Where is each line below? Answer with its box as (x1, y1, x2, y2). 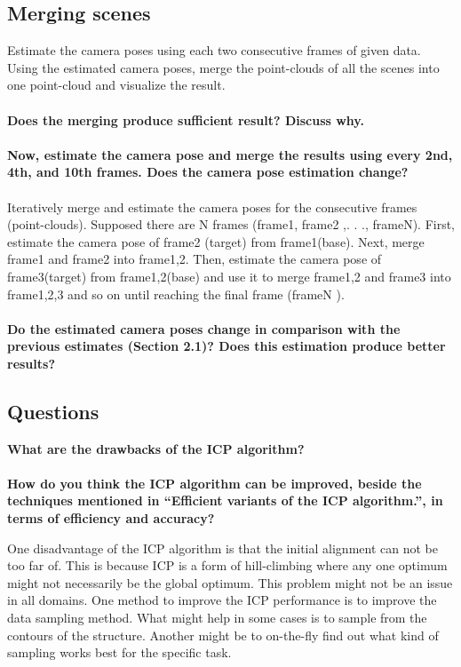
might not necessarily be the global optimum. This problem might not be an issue (7, 573, 453, 592)
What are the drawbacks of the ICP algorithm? (7, 439, 305, 457)
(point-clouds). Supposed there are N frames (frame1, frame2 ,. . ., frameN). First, (7, 215, 456, 234)
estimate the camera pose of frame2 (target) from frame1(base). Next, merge (7, 232, 425, 250)
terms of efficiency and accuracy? (7, 509, 215, 528)
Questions (7, 397, 99, 425)
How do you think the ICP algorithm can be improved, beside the (7, 473, 422, 492)
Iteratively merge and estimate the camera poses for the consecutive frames (7, 197, 417, 216)
